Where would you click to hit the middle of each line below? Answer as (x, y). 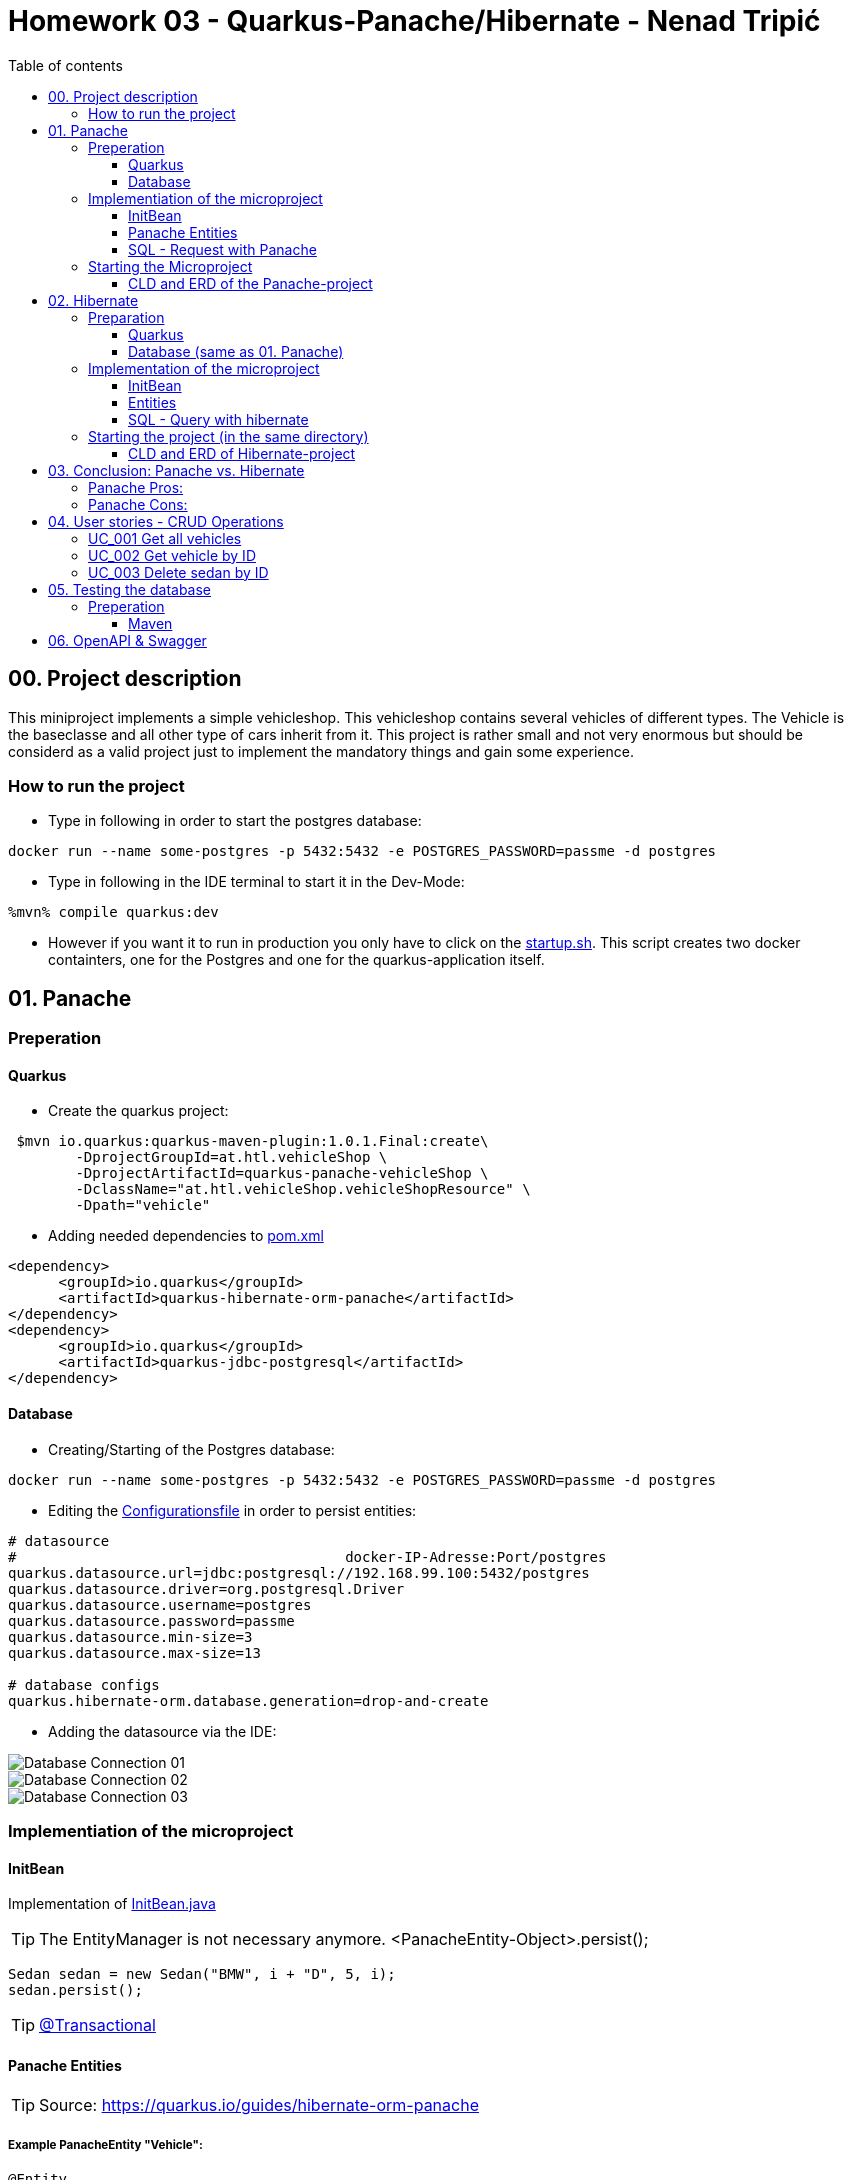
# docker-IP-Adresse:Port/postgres (307, 1556)
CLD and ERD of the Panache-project (250, 283)
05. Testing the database (130, 589)
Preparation (126, 317)
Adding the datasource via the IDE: (162, 1731)
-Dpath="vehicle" (143, 1205)
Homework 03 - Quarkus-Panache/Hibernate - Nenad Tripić (414, 21)
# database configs (84, 1684)
